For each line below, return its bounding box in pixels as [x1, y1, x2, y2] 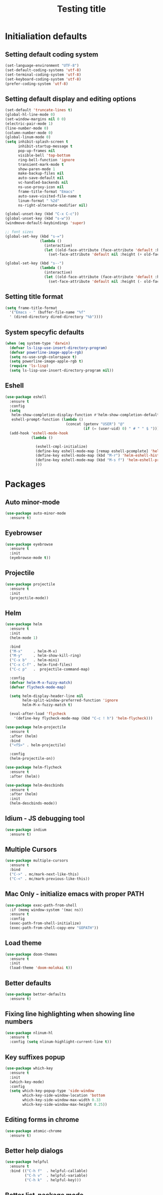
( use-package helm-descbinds [5, 783, 64, 788]
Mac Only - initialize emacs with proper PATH [5, 890, 145, 898]
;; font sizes [5, 230, 34, 234]
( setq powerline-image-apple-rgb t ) [9, 359, 83, 364]
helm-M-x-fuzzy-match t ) [22, 703, 73, 708]
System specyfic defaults [5, 328, 84, 336]
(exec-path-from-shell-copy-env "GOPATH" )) [9, 925, 98, 930]
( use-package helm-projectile [5, 725, 66, 730]
